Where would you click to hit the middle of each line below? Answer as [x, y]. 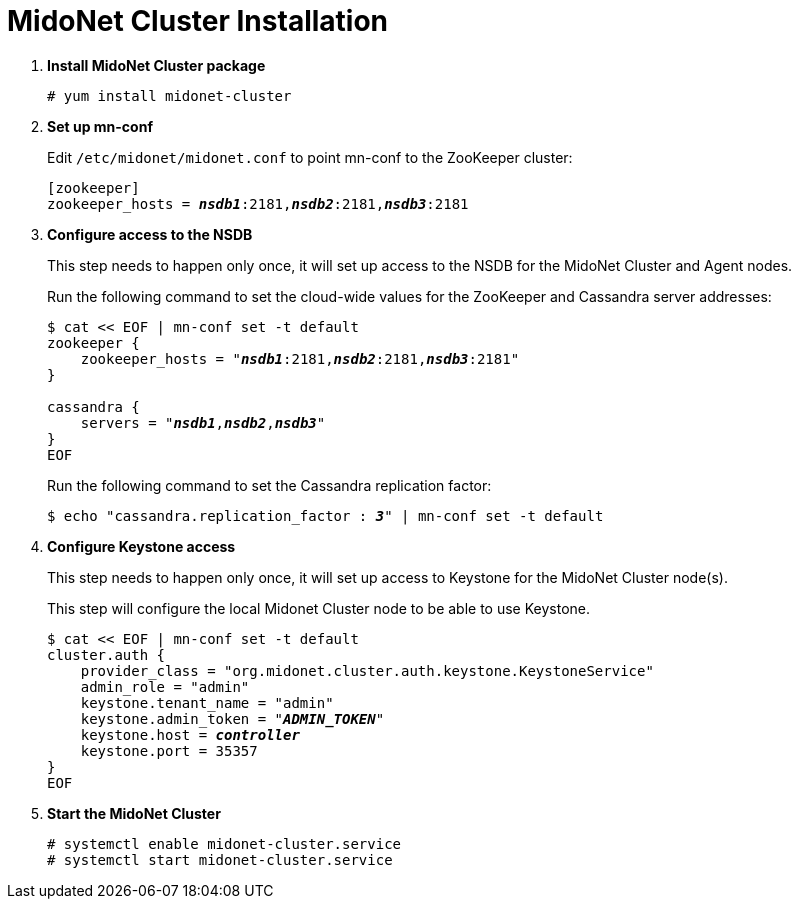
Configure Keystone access [141, 546]
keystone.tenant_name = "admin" [207, 702]
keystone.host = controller [190, 734]
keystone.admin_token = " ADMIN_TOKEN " [232, 718]
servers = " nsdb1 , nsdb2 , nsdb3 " [203, 422]
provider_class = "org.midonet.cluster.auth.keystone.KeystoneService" [367, 670]
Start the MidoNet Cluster [134, 813]
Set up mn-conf [100, 126]
